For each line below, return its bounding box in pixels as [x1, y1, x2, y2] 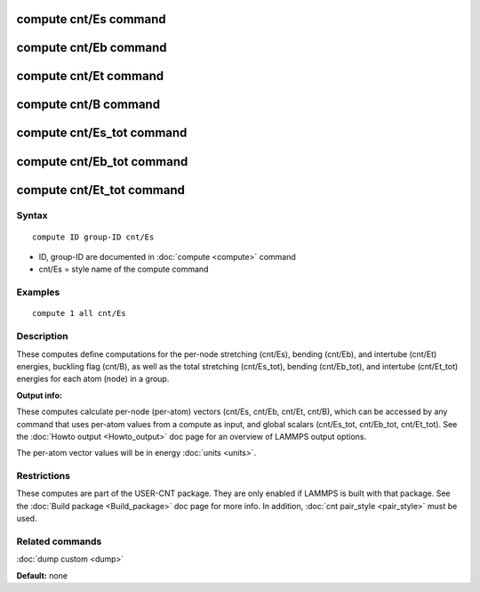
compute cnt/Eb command [16, 40, 167, 55]
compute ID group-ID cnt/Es [32, 231, 155, 242]
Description [16, 330, 68, 343]
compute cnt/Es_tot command [16, 126, 188, 141]
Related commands [16, 535, 102, 547]
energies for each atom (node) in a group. [16, 374, 170, 385]
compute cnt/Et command [16, 69, 164, 84]
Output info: [16, 390, 62, 401]
